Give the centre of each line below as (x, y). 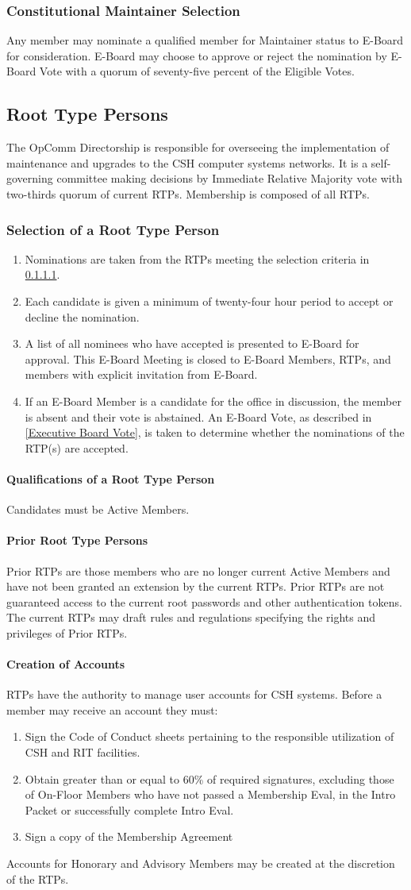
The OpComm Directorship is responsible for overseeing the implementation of (198, 147)
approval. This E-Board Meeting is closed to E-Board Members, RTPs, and (208, 358)
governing (30, 178)
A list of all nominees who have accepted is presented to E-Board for (192, 343)
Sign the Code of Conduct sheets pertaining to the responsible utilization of (209, 736)
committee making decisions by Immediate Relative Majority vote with (229, 178)
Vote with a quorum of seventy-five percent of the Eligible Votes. (197, 71)
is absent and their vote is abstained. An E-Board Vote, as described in (198, 416)
